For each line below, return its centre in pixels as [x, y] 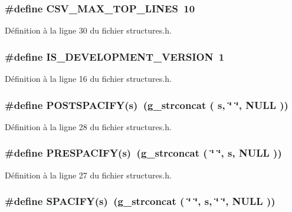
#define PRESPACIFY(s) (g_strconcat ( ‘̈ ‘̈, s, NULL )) [143, 153]
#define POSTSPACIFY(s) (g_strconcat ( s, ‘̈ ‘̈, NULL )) [147, 105]
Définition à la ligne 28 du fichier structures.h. [88, 126]
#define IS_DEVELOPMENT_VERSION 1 [115, 56]
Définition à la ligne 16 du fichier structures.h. [88, 79]
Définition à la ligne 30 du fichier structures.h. [88, 30]
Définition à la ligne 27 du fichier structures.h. [88, 175]
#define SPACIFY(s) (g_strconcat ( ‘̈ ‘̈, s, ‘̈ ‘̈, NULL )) [140, 201]
